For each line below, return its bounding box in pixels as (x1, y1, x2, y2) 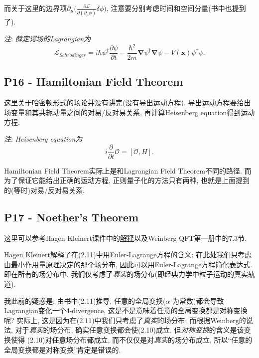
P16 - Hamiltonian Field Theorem (4, 74, 183, 89)
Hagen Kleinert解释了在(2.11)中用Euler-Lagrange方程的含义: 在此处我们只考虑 (4, 249, 252, 260)
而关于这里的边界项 (4, 3, 67, 13)
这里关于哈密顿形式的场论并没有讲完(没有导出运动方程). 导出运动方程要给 (4, 97, 244, 108)
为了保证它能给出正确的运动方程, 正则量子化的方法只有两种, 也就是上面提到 (4, 175, 250, 185)
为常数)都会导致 (172, 295, 224, 306)
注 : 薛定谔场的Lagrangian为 (4, 33, 91, 43)
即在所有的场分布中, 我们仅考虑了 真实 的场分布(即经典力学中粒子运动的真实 (4, 269, 249, 279)
